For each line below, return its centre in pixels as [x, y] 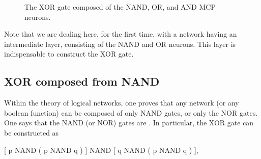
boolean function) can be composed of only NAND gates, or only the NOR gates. [131, 112]
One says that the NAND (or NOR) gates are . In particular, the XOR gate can [129, 123]
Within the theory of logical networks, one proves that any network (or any [122, 103]
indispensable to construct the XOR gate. [69, 54]
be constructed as [32, 132]
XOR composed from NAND [82, 81]
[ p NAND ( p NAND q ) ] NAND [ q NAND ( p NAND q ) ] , [101, 150]
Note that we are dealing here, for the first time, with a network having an [121, 34]
